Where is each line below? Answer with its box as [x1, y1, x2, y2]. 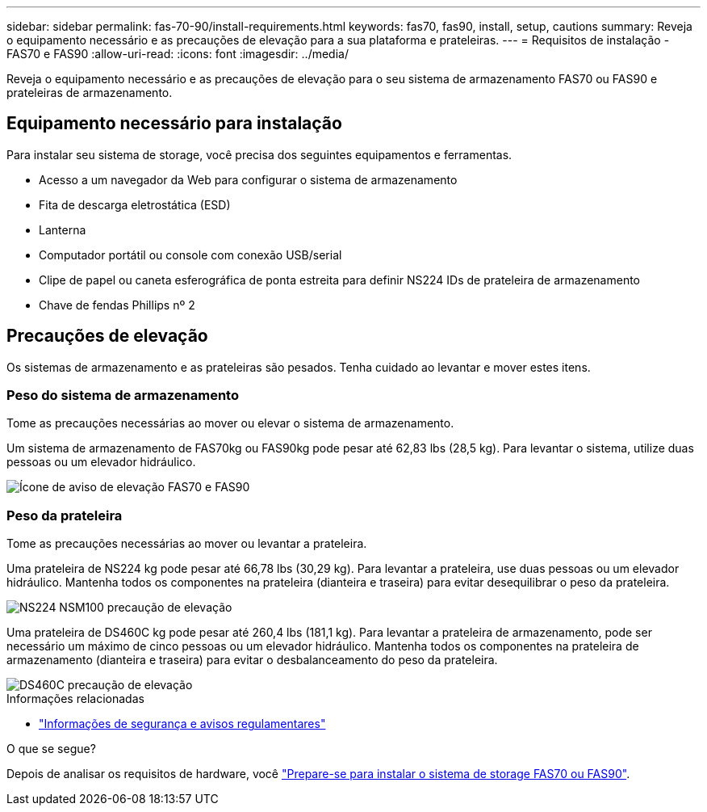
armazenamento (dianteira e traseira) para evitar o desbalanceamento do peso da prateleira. [6, 653, 498, 667]
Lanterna [39, 222, 86, 237]
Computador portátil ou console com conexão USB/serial [39, 247, 342, 262]
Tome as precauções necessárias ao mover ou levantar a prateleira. [6, 536, 367, 551]
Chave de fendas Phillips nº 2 [39, 297, 195, 312]
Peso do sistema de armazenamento [6, 387, 239, 404]
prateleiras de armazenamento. [6, 86, 173, 99]
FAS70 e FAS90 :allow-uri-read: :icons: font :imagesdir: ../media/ [6, 47, 349, 61]
